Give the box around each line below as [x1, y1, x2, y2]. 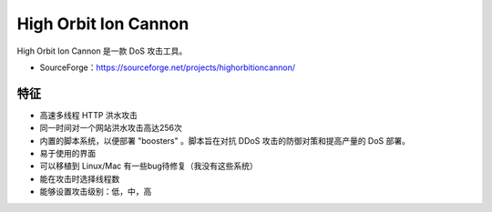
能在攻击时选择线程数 [39, 173, 120, 184]
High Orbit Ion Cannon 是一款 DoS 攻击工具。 [16, 45, 188, 56]
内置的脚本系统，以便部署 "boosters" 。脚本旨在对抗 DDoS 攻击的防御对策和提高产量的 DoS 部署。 [39, 135, 410, 146]
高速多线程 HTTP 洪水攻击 [39, 109, 138, 120]
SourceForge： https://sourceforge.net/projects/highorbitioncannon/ [39, 62, 296, 73]
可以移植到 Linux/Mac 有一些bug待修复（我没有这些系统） [39, 160, 259, 172]
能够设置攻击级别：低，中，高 [39, 187, 152, 197]
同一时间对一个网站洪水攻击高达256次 [39, 123, 182, 134]
